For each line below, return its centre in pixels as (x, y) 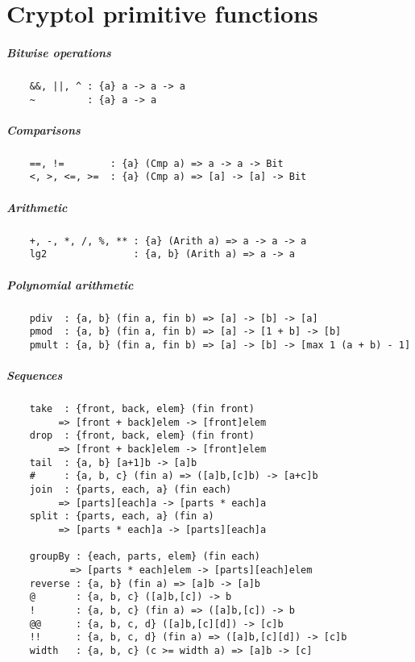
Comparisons (44, 129)
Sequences (35, 375)
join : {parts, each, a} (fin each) (131, 490)
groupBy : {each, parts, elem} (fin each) (145, 557)
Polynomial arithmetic (70, 284)
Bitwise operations (59, 52)
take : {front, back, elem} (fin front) (142, 409)
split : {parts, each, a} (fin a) (122, 516)
